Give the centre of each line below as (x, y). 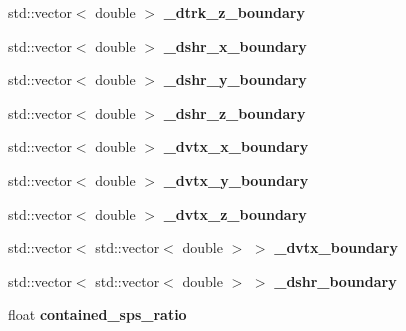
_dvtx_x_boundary (236, 146)
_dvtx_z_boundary (235, 213)
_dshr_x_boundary (235, 45)
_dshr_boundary (335, 280)
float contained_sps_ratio (97, 314)
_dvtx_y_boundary (236, 179)
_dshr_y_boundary (235, 79)
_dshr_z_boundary (234, 112)
